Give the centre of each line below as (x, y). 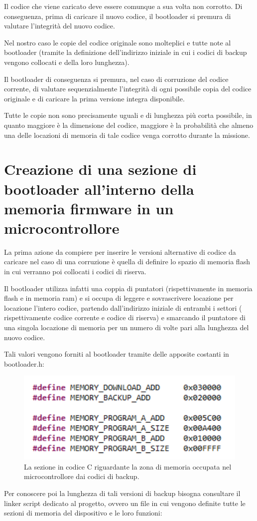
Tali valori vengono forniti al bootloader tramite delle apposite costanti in (117, 354)
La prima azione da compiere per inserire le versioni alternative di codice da (120, 252)
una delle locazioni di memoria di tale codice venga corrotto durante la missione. (127, 135)
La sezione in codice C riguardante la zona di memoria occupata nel (128, 466)
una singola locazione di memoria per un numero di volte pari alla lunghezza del (127, 327)
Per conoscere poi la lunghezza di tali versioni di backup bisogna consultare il (122, 493)
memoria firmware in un (89, 208)
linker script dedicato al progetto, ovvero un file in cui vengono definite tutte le (125, 503)
